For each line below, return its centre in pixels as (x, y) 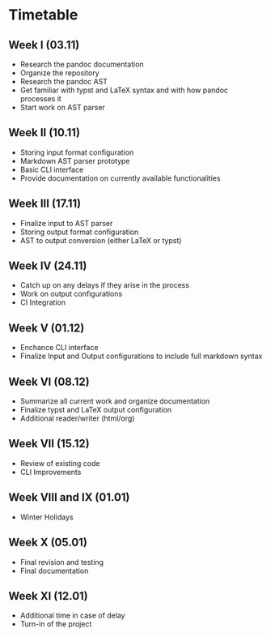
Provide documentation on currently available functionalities (120, 178)
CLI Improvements (51, 472)
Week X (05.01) (48, 543)
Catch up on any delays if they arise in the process (105, 285)
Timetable (43, 15)
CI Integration (43, 302)
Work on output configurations (71, 294)
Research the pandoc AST (64, 81)
